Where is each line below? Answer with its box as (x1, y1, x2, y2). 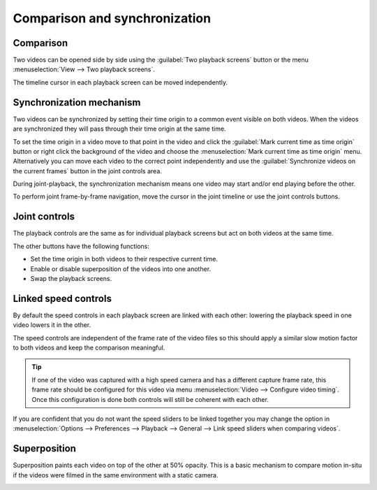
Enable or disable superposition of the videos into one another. (30, 264, 212, 273)
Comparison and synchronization (13, 10, 212, 26)
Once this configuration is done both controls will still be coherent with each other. (31, 395, 269, 403)
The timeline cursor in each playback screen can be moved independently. (13, 78, 228, 87)
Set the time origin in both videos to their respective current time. (30, 255, 218, 264)
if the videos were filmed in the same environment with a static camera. (13, 470, 219, 479)
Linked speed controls (13, 292, 112, 304)
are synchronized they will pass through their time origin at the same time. (13, 124, 226, 133)
